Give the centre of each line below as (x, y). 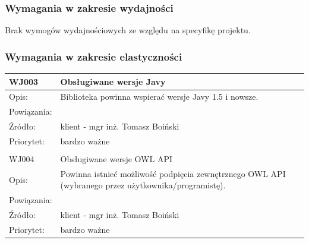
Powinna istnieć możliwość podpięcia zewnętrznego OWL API (173, 173)
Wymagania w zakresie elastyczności (94, 56)
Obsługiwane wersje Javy (113, 81)
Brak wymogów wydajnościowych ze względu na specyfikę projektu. (128, 30)
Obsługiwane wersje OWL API (116, 159)
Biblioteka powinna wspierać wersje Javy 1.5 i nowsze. (159, 97)
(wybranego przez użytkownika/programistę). (143, 185)
